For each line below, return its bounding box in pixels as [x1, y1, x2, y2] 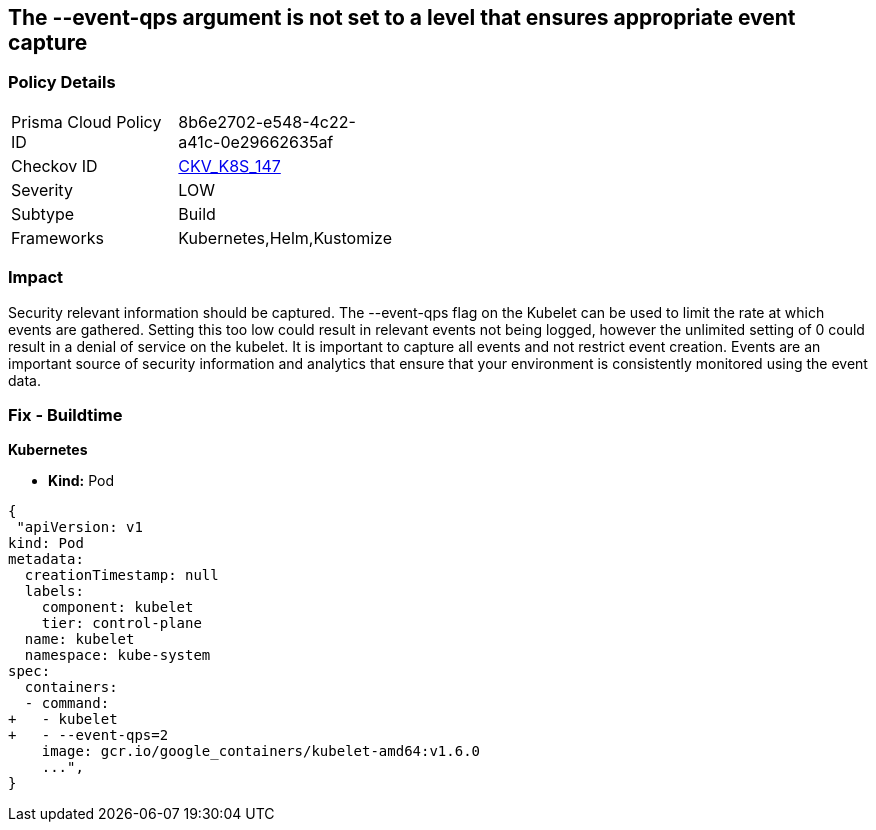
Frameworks [11, 227, 104, 248]
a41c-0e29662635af [178, 131, 334, 152]
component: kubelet [41, 599, 194, 616]
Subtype [11, 203, 75, 224]
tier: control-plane [41, 615, 202, 632]
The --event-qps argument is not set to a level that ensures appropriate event [8, 5, 796, 30]
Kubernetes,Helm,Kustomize [178, 227, 392, 248]
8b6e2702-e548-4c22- [178, 111, 356, 132]
